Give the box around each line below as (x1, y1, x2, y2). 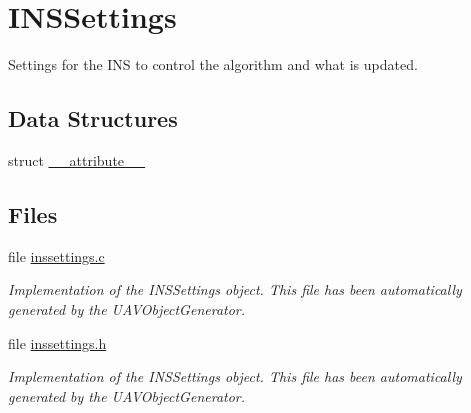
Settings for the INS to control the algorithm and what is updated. (8, 54, 418, 75)
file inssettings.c (8, 245, 105, 266)
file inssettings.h (8, 332, 107, 353)
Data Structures (8, 103, 178, 134)
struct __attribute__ (8, 149, 146, 170)
